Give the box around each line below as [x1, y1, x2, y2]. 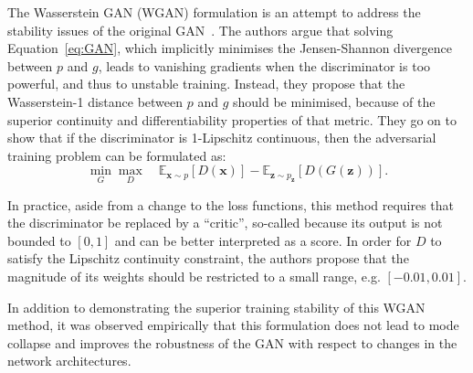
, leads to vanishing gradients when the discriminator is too [98, 56, 431, 75]
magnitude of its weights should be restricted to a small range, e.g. [7, 266, 381, 285]
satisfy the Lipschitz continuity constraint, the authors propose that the [7, 249, 409, 268]
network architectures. [7, 351, 131, 370]
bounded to [7, 230, 71, 250]
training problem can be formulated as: [7, 145, 226, 165]
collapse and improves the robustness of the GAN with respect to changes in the [7, 333, 457, 352]
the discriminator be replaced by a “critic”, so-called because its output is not [7, 213, 443, 232]
